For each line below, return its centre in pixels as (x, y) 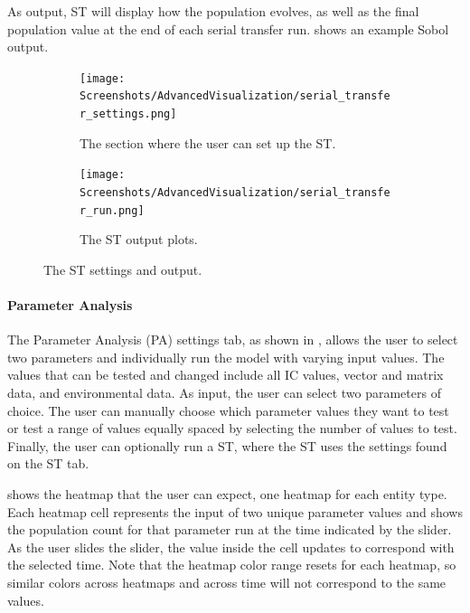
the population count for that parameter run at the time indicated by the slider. (230, 529)
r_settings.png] (128, 114)
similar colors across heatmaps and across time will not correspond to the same (227, 583)
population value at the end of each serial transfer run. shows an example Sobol (228, 28)
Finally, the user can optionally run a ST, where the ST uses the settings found (227, 445)
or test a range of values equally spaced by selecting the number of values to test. (232, 428)
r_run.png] (112, 210)
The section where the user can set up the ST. (208, 142)
